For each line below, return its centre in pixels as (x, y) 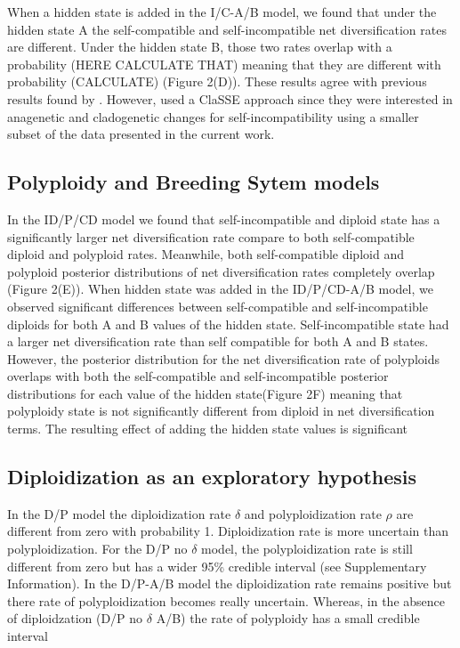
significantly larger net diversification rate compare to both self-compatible (211, 236)
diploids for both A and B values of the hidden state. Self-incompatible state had (228, 324)
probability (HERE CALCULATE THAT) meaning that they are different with (224, 64)
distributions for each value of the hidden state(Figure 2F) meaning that (205, 393)
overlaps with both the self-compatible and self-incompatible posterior (198, 376)
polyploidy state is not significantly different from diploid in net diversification (221, 411)
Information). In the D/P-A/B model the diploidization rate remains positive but (230, 583)
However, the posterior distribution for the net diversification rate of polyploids (223, 358)
